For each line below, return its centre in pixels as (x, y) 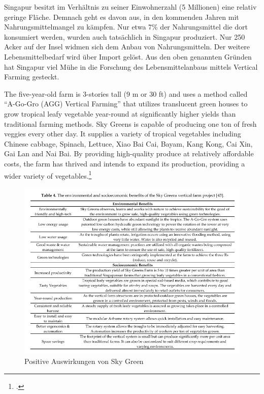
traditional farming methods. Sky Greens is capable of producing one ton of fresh (130, 123)
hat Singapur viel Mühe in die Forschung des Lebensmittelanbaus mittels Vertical (131, 66)
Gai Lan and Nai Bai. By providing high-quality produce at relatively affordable (129, 153)
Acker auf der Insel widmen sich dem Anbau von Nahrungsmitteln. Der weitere (127, 47)
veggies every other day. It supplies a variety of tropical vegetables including (123, 134)
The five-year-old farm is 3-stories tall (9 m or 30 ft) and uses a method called (126, 93)
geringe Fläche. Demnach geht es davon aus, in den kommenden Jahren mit (122, 17)
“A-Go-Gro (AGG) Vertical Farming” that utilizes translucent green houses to (126, 104)
